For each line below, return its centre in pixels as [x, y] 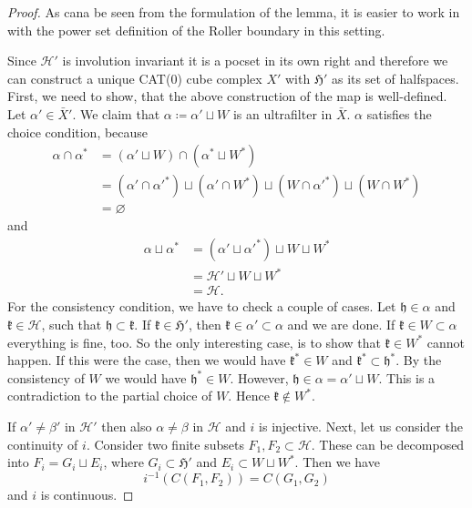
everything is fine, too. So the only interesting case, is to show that [194, 342]
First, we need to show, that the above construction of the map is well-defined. [227, 96]
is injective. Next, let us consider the [361, 426]
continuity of [43, 444]
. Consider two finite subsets [165, 444]
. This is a [407, 377]
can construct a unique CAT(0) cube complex [135, 78]
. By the [419, 360]
